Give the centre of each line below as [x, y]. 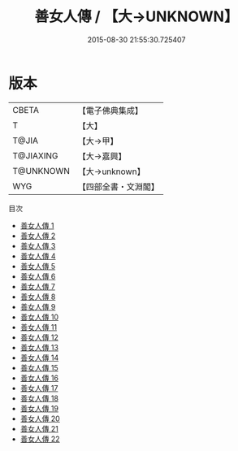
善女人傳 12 [39, 337]
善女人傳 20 [40, 418]
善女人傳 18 [39, 398]
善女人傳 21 [39, 428]
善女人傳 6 [38, 276]
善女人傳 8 [38, 297]
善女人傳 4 [38, 256]
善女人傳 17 [39, 388]
